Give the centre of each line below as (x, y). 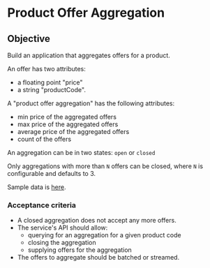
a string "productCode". (51, 90)
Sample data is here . (37, 187)
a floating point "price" (50, 82)
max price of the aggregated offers (68, 124)
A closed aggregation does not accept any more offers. (97, 221)
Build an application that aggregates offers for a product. (89, 55)
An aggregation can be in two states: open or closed (81, 152)
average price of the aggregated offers (73, 132)
